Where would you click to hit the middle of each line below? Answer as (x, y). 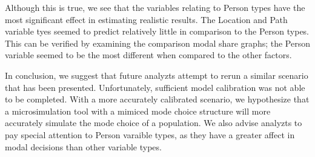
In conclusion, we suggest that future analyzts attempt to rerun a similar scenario (157, 75)
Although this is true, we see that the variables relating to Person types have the (155, 7)
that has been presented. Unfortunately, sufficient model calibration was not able (155, 87)
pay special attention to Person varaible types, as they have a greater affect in (150, 134)
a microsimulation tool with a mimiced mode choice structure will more (138, 111)
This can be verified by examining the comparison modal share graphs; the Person (157, 43)
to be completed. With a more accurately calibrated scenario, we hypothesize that (157, 99)
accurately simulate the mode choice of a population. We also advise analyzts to (154, 123)
